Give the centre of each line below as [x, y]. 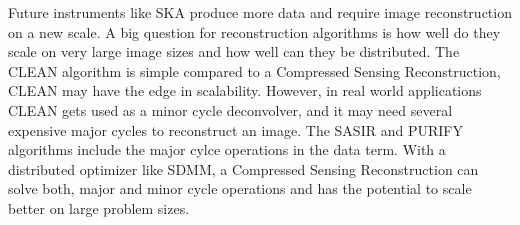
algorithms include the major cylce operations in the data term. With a [227, 149]
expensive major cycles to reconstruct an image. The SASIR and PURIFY [235, 129]
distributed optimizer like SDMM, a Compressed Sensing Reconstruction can [243, 168]
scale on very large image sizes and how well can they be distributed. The [234, 51]
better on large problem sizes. [99, 207]
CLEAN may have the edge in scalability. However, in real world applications [245, 90]
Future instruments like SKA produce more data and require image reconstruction [260, 12]
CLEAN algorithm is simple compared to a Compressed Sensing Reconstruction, [254, 70]
